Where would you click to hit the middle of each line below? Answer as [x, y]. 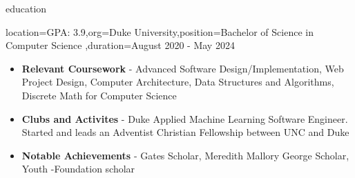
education [26, 8]
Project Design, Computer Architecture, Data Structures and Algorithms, [178, 82]
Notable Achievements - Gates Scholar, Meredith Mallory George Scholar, [185, 155]
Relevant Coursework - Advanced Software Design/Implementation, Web [183, 68]
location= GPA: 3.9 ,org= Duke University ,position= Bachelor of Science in [160, 31]
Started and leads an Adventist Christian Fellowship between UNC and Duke [185, 132]
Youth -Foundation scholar [78, 169]
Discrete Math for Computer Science [99, 95]
